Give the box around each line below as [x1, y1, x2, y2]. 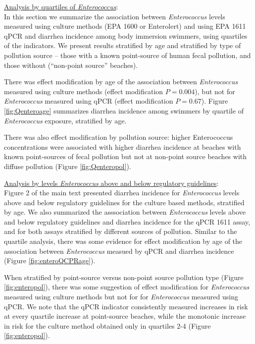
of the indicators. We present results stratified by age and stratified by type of [4, 40, 241, 51]
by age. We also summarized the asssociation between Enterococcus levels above [4, 207, 246, 217]
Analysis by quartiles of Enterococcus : [4, 1, 118, 11]
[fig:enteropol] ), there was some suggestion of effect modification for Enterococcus [4, 282, 250, 292]
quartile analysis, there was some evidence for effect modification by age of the [4, 236, 243, 246]
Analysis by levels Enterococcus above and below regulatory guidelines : [4, 177, 219, 188]
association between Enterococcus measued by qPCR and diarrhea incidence [4, 245, 234, 256]
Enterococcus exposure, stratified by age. [4, 115, 127, 125]
